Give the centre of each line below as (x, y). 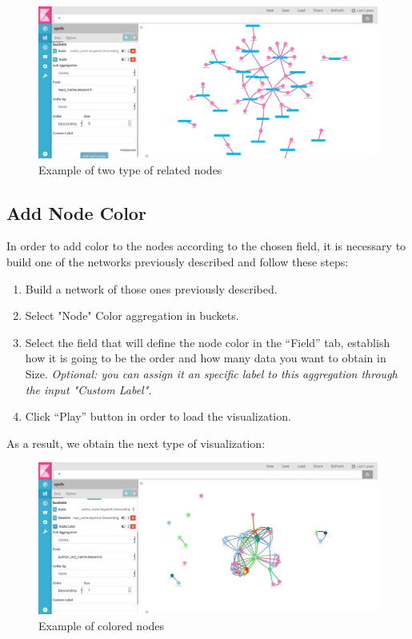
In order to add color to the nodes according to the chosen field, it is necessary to (206, 246)
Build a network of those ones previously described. (151, 288)
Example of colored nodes (102, 626)
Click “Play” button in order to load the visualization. (158, 416)
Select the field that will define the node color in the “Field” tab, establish (208, 342)
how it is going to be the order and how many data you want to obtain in (206, 358)
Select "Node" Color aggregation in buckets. (132, 316)
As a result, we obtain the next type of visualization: (136, 443)
